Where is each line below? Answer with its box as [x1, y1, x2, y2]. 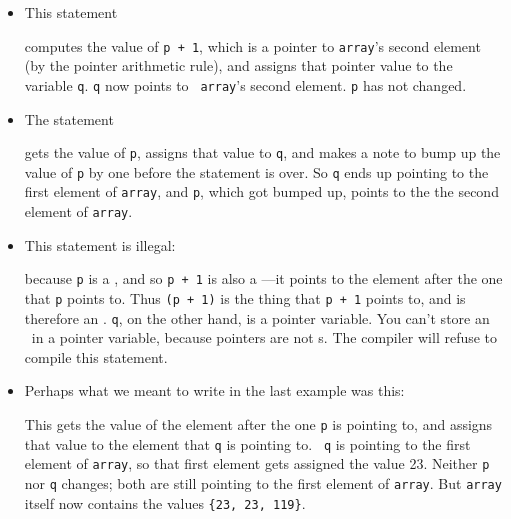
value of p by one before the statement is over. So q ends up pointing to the [24, 161, 489, 182]
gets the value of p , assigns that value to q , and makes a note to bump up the [24, 142, 501, 163]
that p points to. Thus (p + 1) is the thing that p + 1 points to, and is [24, 287, 466, 308]
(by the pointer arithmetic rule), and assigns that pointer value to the [24, 55, 453, 76]
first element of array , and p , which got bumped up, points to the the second [24, 181, 499, 202]
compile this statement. [24, 346, 168, 367]
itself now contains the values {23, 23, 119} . [24, 492, 306, 513]
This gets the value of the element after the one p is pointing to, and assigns [24, 414, 493, 435]
